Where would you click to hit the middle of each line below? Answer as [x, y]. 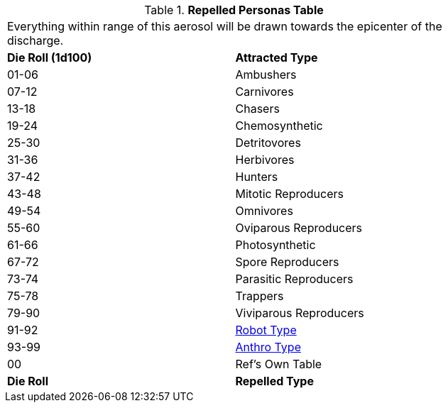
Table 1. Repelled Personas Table [234, 10]
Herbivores [265, 160]
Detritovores [268, 143]
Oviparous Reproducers [299, 228]
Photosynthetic [275, 245]
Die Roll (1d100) [50, 57]
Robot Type [266, 330]
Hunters [257, 177]
